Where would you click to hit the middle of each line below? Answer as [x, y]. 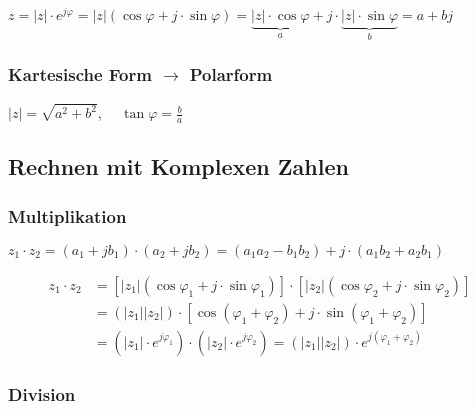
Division [42, 393]
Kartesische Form [80, 74]
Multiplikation [67, 215]
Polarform [231, 74]
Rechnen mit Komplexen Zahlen [178, 166]
